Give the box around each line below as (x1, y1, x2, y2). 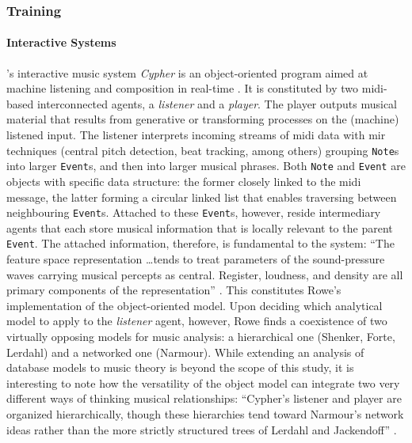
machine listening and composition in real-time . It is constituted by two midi (6, 80, 383, 97)
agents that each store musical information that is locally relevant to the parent (6, 219, 393, 236)
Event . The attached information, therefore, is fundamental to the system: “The (6, 235, 395, 252)
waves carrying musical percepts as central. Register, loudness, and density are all (6, 266, 403, 282)
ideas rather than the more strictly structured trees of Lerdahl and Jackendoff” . (6, 421, 397, 437)
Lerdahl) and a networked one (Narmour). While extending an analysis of (6, 343, 364, 360)
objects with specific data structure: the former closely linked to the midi (6, 172, 361, 189)
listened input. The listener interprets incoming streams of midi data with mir (6, 127, 386, 143)
